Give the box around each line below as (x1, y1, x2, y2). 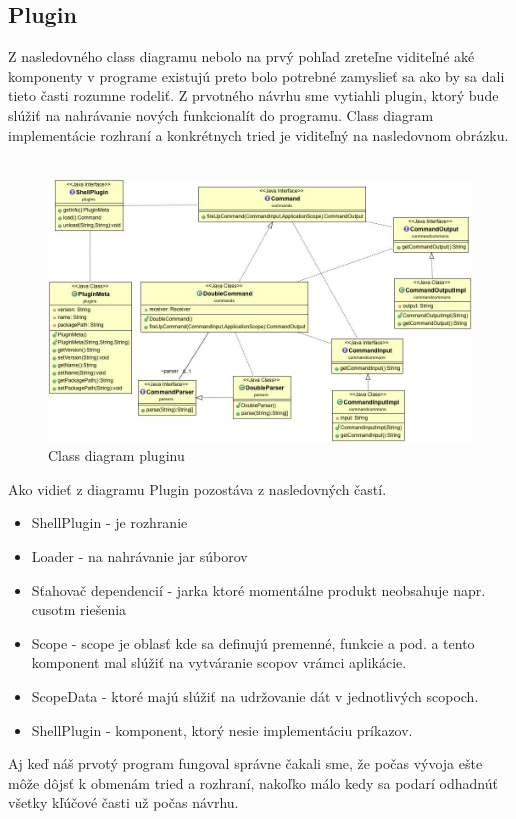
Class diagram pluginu (48, 445, 185, 466)
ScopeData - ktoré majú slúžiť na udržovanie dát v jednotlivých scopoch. (31, 685, 479, 706)
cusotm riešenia (31, 599, 127, 620)
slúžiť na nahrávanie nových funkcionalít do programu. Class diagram (8, 104, 434, 125)
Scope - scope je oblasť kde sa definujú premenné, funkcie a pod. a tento (31, 632, 475, 653)
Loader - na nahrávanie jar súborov (31, 546, 248, 567)
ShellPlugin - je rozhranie (31, 512, 188, 533)
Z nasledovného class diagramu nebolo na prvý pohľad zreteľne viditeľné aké (8, 46, 475, 67)
